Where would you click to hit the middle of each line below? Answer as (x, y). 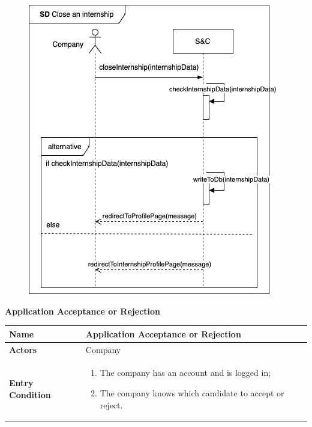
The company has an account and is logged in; (185, 373)
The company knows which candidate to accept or (192, 392)
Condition (30, 394)
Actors (23, 349)
